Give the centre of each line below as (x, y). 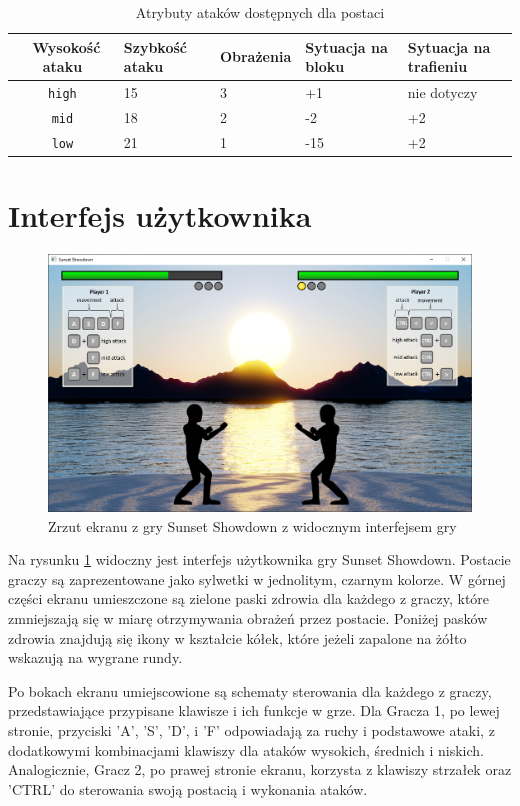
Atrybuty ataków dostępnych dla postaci (260, 12)
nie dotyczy (442, 92)
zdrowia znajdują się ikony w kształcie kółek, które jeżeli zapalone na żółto (237, 637)
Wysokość (66, 46)
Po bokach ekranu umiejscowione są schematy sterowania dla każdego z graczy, (250, 690)
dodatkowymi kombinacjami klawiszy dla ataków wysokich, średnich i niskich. (246, 749)
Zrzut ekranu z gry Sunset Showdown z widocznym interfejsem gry (252, 525)
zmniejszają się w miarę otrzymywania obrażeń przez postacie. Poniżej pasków (248, 618)
